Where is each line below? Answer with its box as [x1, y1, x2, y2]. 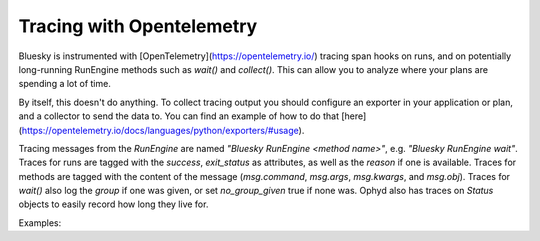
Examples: [18, 216, 62, 229]
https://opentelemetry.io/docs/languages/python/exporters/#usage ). [21, 124, 305, 136]
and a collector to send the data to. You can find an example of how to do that [18, 110, 340, 122]
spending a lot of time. [18, 78, 112, 90]
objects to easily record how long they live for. [18, 198, 209, 210]
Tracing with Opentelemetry [18, 15, 258, 37]
